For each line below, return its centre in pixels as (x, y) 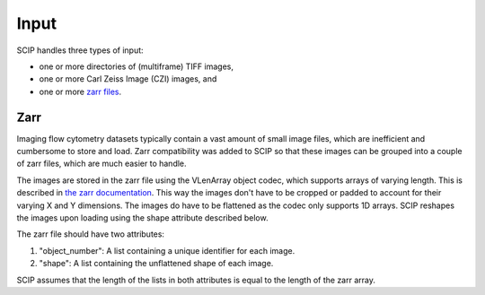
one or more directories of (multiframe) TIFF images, (136, 66)
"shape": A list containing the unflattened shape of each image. (156, 264)
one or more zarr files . (80, 91)
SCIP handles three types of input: (80, 50)
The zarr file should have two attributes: (91, 234)
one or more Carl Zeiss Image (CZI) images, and (128, 79)
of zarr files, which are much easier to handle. (102, 164)
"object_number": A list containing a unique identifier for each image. (167, 250)
